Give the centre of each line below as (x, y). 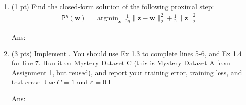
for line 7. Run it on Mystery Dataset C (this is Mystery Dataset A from (121, 63)
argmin (108, 18)
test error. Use (33, 82)
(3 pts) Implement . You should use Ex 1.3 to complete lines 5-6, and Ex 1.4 (126, 53)
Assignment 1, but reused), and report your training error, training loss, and (127, 72)
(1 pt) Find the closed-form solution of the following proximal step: (113, 6)
